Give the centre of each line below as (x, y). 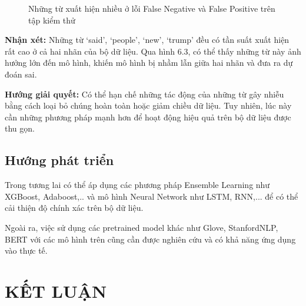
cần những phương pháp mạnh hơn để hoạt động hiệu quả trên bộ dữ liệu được (148, 117)
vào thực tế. (26, 250)
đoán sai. (21, 74)
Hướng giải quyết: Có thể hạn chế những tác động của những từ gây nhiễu (144, 94)
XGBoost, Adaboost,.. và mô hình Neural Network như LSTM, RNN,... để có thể (152, 196)
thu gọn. (20, 128)
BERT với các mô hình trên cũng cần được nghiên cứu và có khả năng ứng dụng (150, 239)
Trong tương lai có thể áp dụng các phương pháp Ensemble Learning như (137, 185)
